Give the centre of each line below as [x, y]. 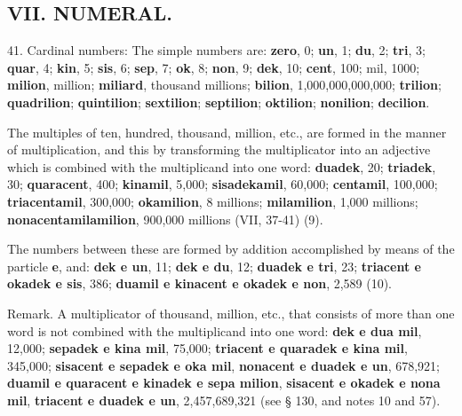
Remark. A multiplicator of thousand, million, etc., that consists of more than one [231, 313]
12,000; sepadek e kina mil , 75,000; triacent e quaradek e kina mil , [207, 348]
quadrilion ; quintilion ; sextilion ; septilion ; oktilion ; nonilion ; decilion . [219, 102]
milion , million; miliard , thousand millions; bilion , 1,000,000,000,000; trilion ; [224, 85]
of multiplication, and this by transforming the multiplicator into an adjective [219, 149]
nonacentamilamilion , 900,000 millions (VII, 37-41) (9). [165, 219]
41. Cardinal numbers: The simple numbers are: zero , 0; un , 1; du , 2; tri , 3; [216, 50]
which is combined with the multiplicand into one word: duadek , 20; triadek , [222, 166]
